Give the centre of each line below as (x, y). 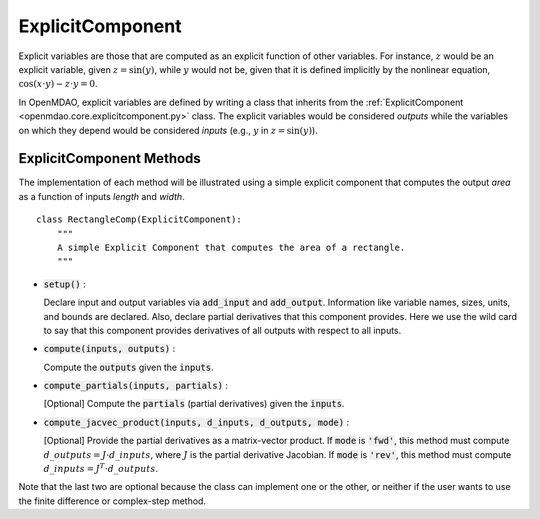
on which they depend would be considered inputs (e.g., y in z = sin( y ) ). (168, 130)
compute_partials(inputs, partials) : (136, 386)
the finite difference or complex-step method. (112, 501)
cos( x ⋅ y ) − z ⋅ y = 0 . (58, 84)
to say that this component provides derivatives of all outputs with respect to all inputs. (222, 330)
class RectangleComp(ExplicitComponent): (139, 219)
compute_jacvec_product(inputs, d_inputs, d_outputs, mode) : (196, 422)
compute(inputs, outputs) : (109, 349)
